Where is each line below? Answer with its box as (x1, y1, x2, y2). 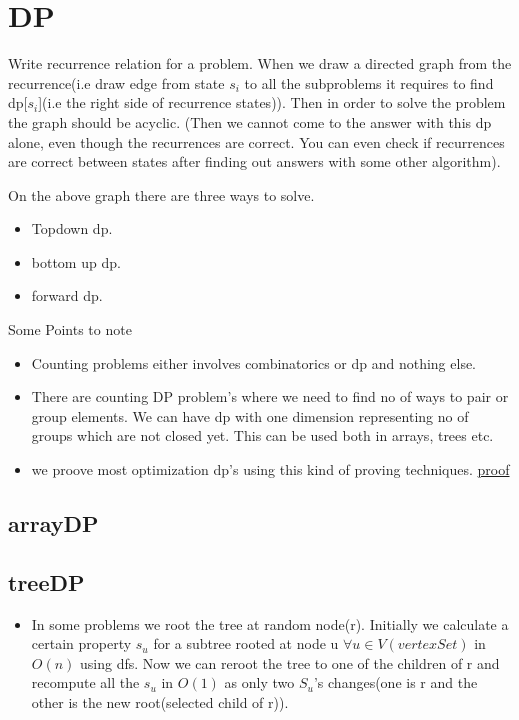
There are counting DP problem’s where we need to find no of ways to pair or (31, 386, 509, 407)
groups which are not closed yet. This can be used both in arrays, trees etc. (31, 425, 494, 446)
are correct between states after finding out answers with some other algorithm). (8, 151, 501, 172)
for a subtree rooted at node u (153, 633, 339, 654)
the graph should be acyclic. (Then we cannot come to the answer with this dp (8, 111, 492, 132)
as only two (224, 672, 295, 693)
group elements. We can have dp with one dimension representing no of (31, 405, 469, 426)
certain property (31, 633, 132, 654)
